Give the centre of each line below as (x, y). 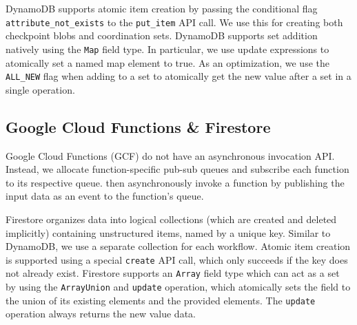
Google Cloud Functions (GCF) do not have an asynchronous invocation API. (170, 155)
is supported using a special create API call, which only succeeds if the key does (177, 259)
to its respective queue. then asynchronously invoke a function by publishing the (175, 182)
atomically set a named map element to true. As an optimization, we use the (167, 62)
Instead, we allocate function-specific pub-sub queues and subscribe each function (177, 169)
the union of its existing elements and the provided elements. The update (161, 300)
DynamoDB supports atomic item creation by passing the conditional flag (162, 8)
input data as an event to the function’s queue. (105, 196)
